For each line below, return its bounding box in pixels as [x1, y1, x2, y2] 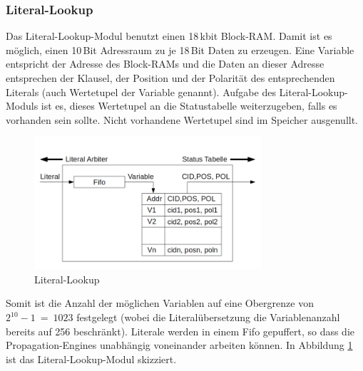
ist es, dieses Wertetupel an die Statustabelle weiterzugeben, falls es [41, 98, 337, 113]
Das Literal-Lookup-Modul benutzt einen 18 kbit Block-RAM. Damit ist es [6, 28, 332, 43]
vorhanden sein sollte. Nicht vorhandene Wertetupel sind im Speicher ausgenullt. [6, 112, 359, 127]
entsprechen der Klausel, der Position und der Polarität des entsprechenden [6, 70, 335, 85]
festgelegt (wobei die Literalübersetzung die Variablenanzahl [76, 310, 340, 325]
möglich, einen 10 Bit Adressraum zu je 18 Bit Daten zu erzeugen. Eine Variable [6, 42, 354, 57]
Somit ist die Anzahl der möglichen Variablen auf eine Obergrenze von [6, 296, 314, 310]
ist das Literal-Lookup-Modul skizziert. [6, 351, 177, 366]
